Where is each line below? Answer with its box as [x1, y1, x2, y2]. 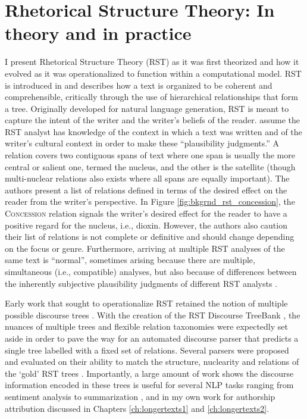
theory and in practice [5, 21, 192, 45]
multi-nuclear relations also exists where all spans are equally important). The [5, 172, 290, 185]
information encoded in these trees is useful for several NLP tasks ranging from [5, 379, 294, 391]
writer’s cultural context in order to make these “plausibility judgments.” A [5, 137, 279, 149]
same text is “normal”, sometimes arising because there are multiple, [5, 254, 255, 266]
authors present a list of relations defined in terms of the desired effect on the [5, 183, 287, 196]
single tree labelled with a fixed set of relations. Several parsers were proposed [5, 343, 289, 356]
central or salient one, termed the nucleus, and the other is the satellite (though [5, 160, 296, 173]
